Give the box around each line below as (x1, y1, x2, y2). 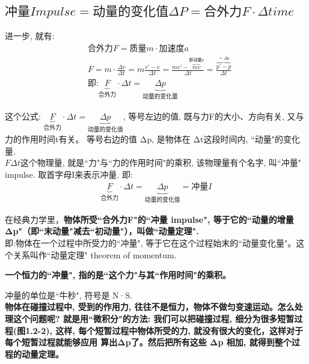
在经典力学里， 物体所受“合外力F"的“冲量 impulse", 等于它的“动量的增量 (5, 213, 294, 225)
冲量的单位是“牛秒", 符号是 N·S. (5, 288, 133, 301)
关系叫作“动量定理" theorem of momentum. (13, 248, 177, 261)
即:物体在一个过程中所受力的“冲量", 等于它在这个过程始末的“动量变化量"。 (5, 237, 296, 249)
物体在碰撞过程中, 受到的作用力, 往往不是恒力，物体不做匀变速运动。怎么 (5, 300, 295, 313)
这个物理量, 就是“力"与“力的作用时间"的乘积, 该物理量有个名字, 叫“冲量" (20, 156, 301, 169)
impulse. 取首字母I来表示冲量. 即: (5, 168, 133, 180)
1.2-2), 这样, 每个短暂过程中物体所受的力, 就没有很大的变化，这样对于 (25, 324, 303, 336)
